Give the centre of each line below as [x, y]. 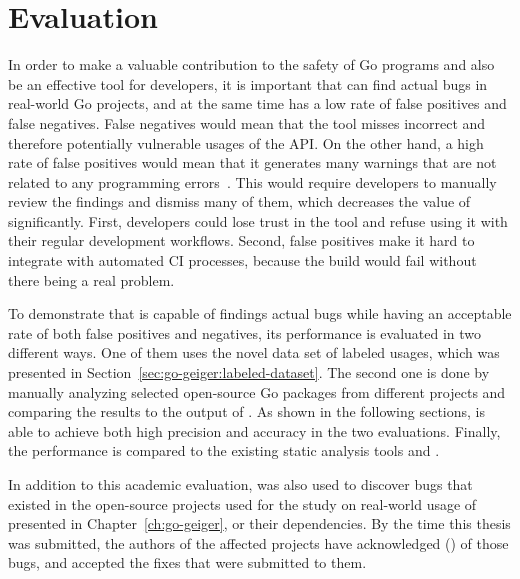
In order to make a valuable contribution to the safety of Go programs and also [251, 64]
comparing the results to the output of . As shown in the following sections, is [246, 411]
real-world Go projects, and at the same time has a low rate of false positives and [257, 103]
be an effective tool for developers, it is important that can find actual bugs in [248, 83]
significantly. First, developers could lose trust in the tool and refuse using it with [258, 220]
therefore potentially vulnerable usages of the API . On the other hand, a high [246, 142]
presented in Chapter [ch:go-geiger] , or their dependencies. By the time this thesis [259, 523]
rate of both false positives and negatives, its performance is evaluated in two [245, 332]
